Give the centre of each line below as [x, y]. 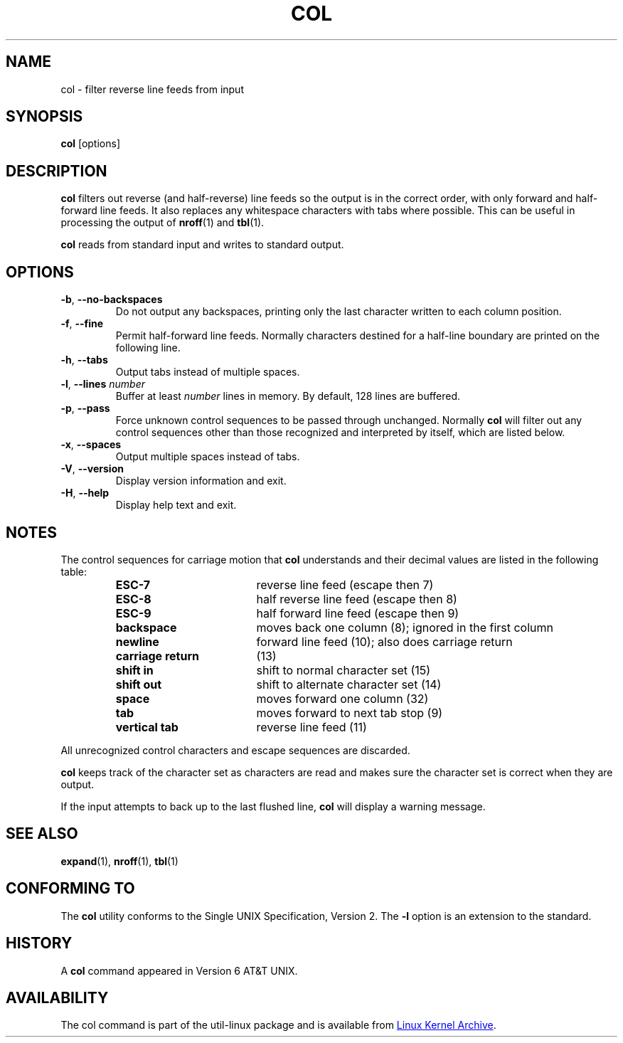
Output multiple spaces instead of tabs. [208, 457]
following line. [148, 348]
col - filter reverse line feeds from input [152, 89]
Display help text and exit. [176, 505]
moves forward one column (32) [342, 698]
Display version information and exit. [201, 481]
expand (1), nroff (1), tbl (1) [119, 861]
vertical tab [147, 727]
